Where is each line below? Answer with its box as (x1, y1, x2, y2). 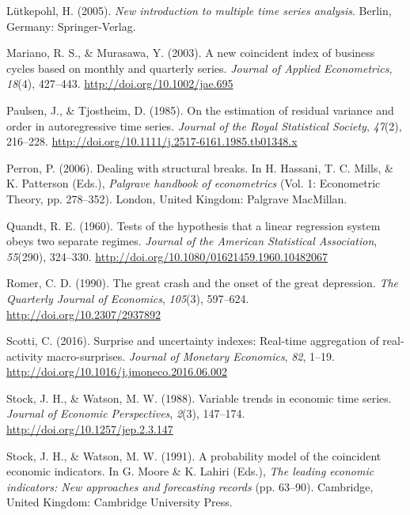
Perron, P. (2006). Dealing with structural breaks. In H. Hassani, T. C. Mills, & (6, 159, 393, 176)
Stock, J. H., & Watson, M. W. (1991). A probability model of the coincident (6, 447, 382, 464)
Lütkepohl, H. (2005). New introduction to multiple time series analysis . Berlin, (6, 2, 392, 18)
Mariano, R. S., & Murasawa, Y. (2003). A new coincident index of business (6, 44, 375, 61)
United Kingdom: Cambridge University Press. (6, 494, 233, 510)
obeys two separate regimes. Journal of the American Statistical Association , (6, 233, 378, 249)
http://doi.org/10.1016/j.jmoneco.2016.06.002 (6, 363, 227, 380)
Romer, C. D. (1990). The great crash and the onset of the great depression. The (6, 275, 399, 291)
